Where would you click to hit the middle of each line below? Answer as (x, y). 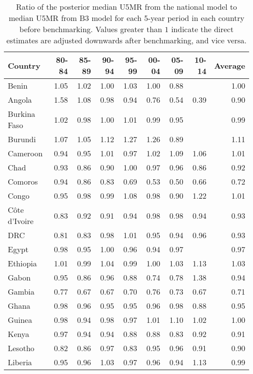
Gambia (21, 291)
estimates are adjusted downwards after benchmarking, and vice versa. (126, 40)
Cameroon (25, 153)
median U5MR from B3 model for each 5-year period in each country (126, 18)
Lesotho (21, 348)
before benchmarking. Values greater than (91, 29)
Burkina (22, 114)
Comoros (23, 181)
